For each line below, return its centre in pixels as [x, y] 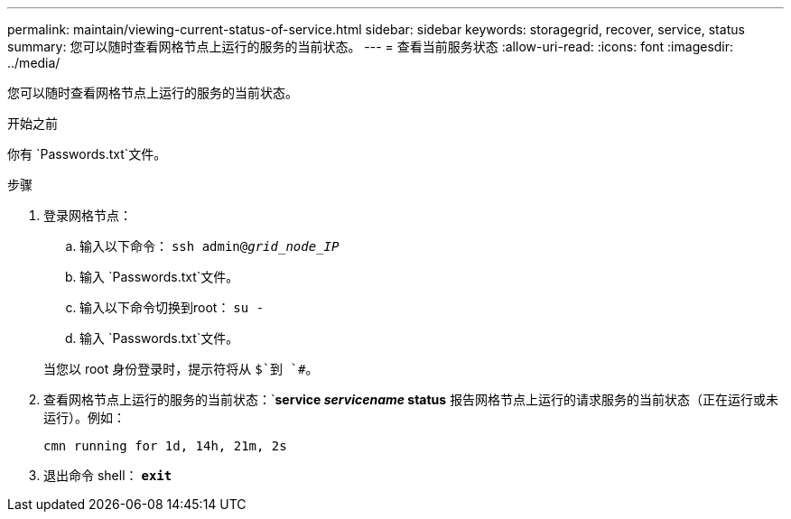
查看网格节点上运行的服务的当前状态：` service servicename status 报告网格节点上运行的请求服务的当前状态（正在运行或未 [411, 399]
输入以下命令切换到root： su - [172, 307]
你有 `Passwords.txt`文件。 [87, 154]
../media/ [34, 63]
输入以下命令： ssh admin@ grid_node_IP [209, 246]
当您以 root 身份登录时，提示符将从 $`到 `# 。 [181, 369]
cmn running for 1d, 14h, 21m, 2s [165, 446]
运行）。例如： [84, 417]
